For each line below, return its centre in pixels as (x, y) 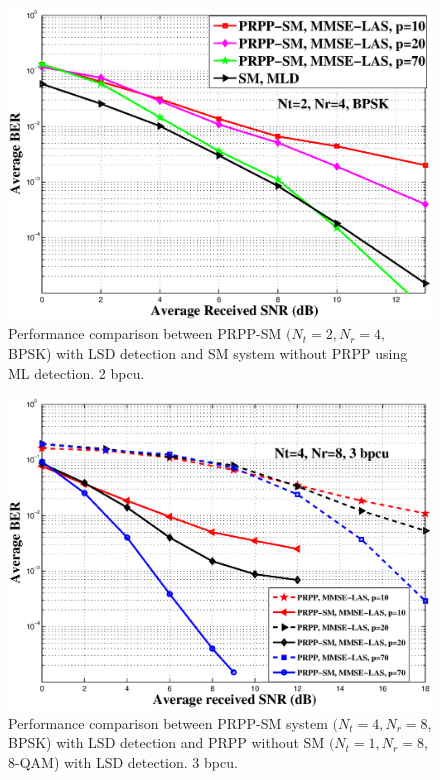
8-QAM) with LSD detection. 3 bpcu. (123, 761)
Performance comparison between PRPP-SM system (168, 722)
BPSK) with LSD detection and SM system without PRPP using (208, 352)
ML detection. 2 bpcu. (76, 372)
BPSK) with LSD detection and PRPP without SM (166, 742)
